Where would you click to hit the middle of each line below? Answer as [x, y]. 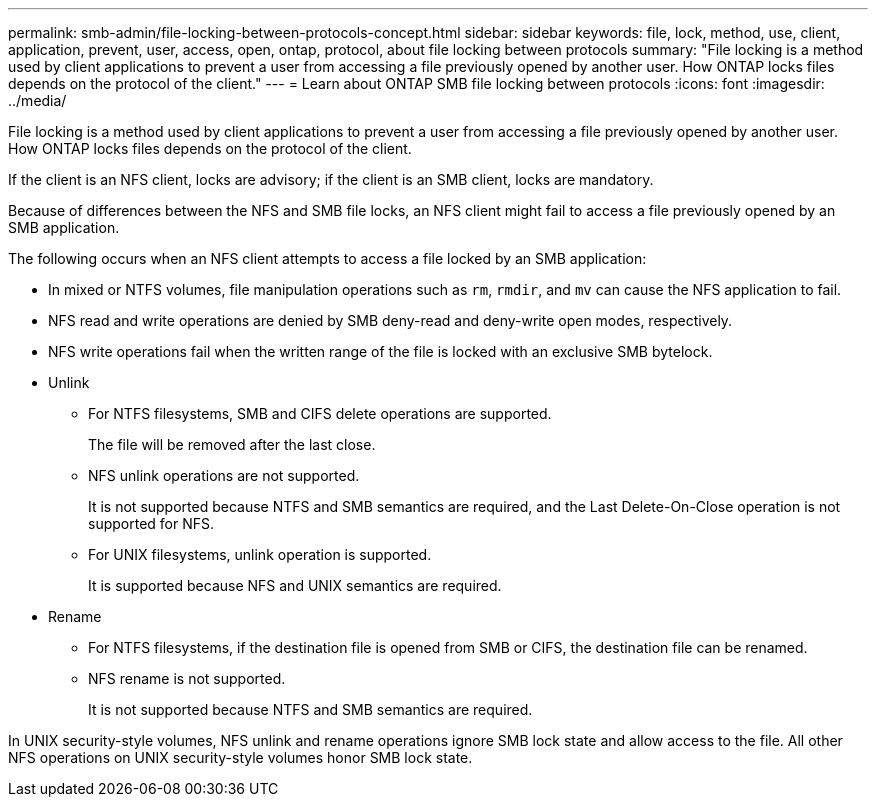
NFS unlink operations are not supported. [224, 475]
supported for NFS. [151, 523]
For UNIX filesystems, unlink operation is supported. [260, 554]
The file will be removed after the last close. [232, 444]
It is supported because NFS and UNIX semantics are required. [295, 585]
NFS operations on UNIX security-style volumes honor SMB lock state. [240, 757]
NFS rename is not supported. [187, 678]
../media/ [37, 100]
